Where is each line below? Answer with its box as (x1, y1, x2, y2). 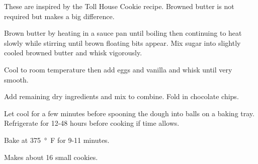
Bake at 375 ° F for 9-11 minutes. (4, 134, 110, 145)
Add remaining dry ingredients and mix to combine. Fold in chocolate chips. (4, 91, 239, 102)
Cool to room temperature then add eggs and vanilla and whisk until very (4, 64, 232, 74)
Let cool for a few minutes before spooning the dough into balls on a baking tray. (4, 108, 254, 118)
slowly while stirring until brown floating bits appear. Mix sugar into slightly (4, 37, 241, 48)
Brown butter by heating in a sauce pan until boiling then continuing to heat (4, 28, 242, 38)
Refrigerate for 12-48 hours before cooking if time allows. (4, 118, 180, 128)
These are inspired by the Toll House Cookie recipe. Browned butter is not (4, 1, 234, 11)
